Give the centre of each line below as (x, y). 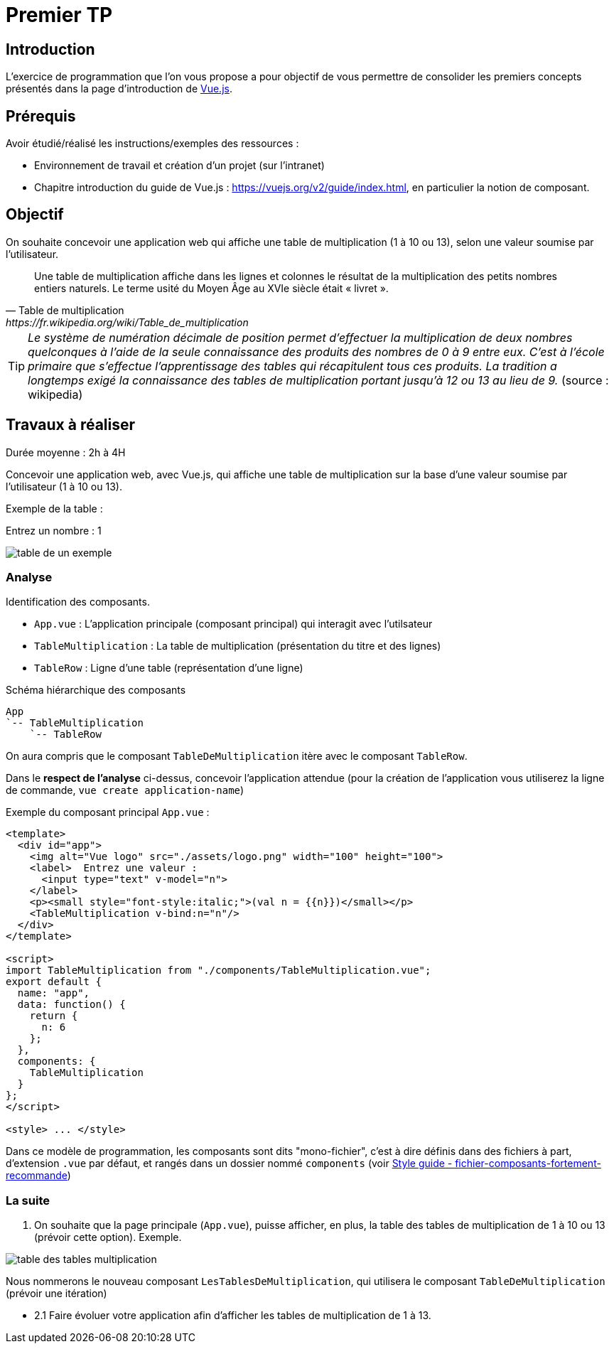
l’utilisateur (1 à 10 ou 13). (64, 486)
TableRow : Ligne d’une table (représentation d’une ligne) (169, 668)
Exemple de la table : (54, 508)
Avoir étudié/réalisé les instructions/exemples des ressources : (152, 144)
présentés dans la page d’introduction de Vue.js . (119, 89)
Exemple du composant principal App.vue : (108, 812)
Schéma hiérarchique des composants (96, 690)
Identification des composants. (78, 602)
